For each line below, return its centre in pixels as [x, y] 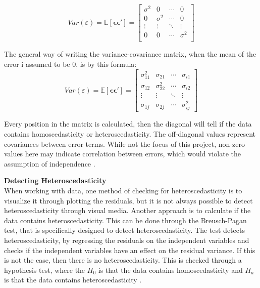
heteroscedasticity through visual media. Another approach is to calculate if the [127, 210]
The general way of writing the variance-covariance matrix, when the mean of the [130, 54]
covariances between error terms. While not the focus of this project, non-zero [124, 143]
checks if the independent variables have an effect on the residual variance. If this [130, 250]
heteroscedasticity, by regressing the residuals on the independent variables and [127, 240]
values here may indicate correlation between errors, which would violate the [122, 154]
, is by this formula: [106, 64]
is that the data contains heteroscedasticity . [73, 280]
